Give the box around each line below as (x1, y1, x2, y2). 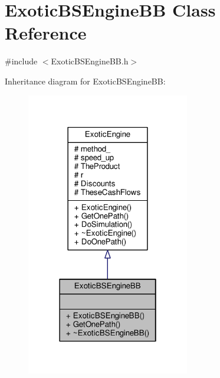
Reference (5, 21, 87, 45)
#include (5, 55, 38, 67)
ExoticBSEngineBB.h (51, 55, 129, 67)
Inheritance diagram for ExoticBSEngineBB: (5, 74, 166, 87)
